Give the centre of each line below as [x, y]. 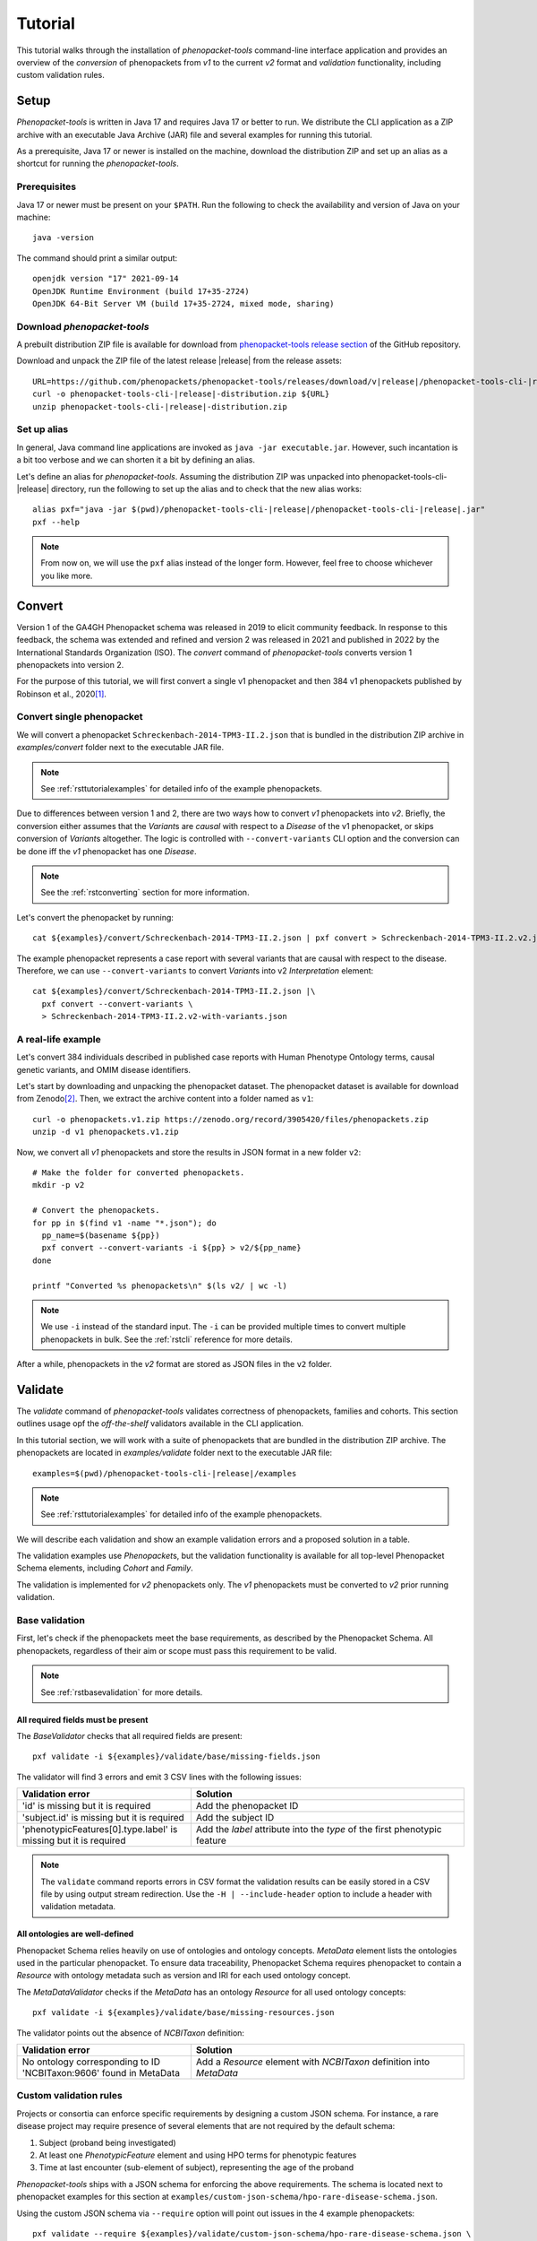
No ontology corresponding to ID [91, 2062]
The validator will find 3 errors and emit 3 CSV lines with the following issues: [159, 1777]
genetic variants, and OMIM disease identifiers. [104, 1069]
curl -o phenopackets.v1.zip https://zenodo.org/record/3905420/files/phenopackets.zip [231, 1119]
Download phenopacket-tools [83, 326]
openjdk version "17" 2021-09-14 [106, 279]
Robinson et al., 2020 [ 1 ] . [62, 694]
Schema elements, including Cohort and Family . [105, 1568]
